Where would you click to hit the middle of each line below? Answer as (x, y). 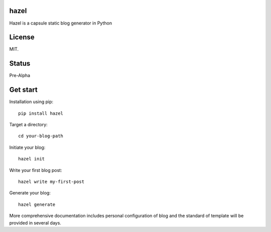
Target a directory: (28, 125)
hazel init (32, 159)
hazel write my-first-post (51, 181)
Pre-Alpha (20, 76)
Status (20, 63)
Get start (23, 90)
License (22, 37)
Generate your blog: (30, 193)
